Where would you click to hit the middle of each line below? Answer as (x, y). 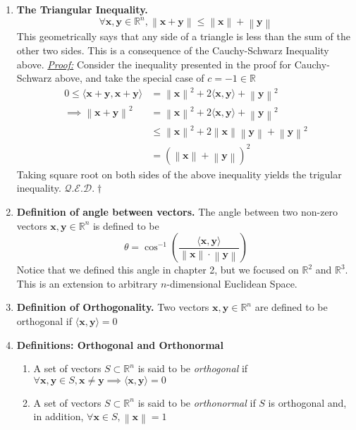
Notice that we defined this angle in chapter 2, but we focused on (158, 270)
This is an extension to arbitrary (87, 283)
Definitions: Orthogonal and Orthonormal (120, 344)
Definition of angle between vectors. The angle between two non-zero (177, 212)
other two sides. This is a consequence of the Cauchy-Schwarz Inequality (173, 50)
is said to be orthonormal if (197, 402)
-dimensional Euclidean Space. (232, 283)
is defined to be (126, 225)
